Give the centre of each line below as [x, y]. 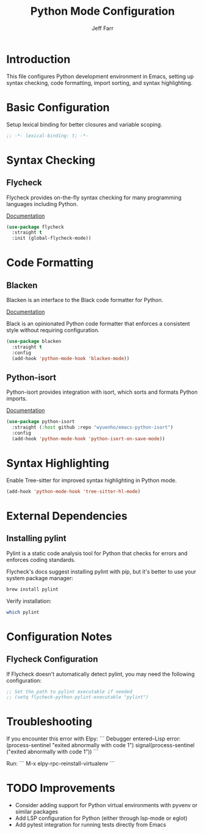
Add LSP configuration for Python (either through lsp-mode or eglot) [101, 818]
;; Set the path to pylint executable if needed [69, 692]
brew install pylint [33, 589]
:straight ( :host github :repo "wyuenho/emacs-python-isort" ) [93, 427]
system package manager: [40, 578]
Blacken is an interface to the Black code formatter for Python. [85, 300]
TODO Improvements [61, 788]
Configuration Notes [59, 637]
